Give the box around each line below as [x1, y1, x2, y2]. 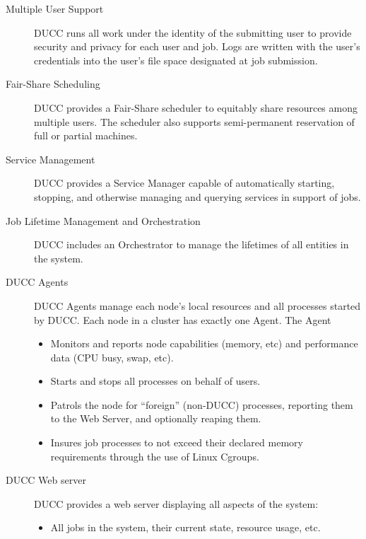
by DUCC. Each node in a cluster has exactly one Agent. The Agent [34, 312, 331, 327]
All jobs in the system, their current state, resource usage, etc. [50, 520, 321, 535]
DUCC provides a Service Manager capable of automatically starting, [34, 175, 335, 190]
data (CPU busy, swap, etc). [50, 349, 174, 364]
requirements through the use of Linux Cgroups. [50, 448, 259, 463]
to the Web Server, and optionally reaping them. [50, 411, 261, 426]
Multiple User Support [6, 1, 104, 16]
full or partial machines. [34, 128, 138, 143]
